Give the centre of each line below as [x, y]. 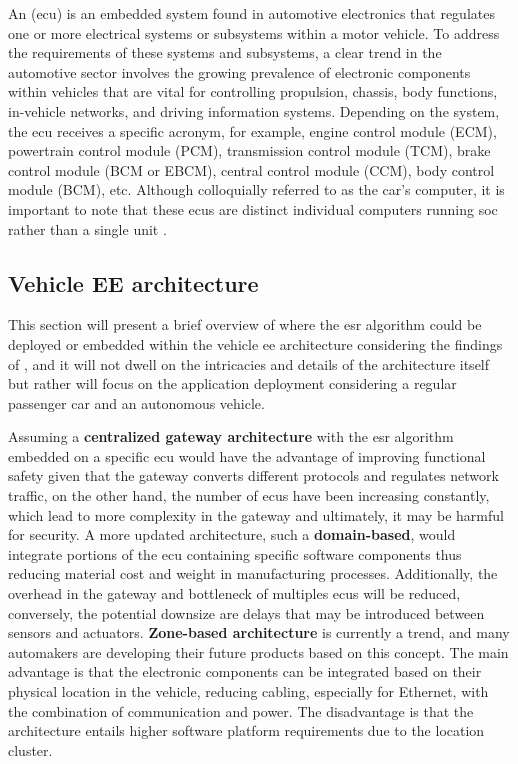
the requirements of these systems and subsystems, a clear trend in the [225, 52]
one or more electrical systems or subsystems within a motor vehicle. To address [254, 32]
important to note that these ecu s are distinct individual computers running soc [253, 208]
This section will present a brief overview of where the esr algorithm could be [245, 324]
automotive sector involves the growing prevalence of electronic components [239, 71]
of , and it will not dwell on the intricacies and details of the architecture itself [249, 363]
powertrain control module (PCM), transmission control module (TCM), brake [249, 150]
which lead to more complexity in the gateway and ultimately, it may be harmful [256, 514]
